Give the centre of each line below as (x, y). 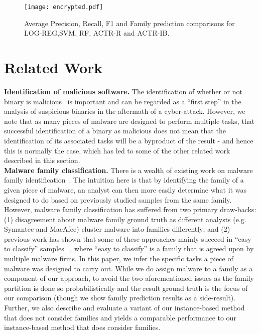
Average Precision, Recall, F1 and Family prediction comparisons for (129, 23)
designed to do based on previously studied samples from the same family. (118, 199)
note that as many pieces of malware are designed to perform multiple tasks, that (129, 121)
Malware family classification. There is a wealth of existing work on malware (128, 170)
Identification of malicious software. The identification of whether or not (123, 91)
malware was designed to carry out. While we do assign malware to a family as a (128, 268)
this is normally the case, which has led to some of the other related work (117, 150)
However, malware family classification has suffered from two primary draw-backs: (130, 209)
